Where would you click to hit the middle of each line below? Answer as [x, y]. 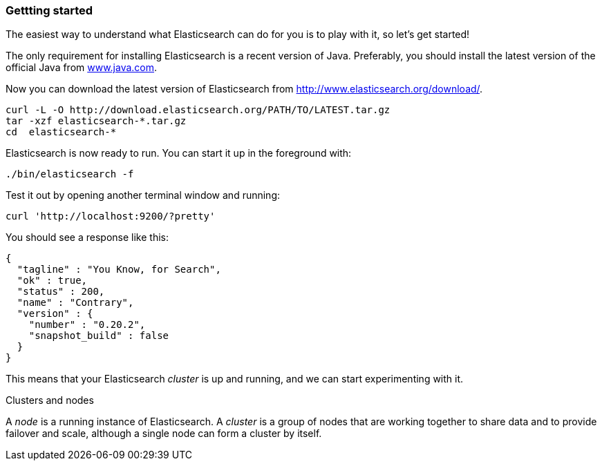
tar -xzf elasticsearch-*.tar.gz [96, 121]
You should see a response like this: [87, 237]
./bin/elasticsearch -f [70, 174]
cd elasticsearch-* [61, 132]
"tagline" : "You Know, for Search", [119, 270]
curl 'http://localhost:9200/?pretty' [111, 216]
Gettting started [49, 10]
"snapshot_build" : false [99, 336]
